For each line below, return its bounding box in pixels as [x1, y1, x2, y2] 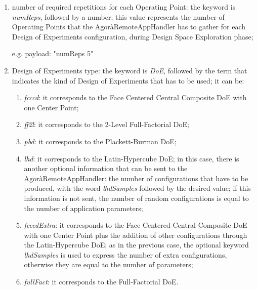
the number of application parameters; [24, 202, 143, 213]
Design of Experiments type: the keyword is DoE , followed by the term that [12, 65, 247, 75]
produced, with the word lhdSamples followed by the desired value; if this [24, 183, 251, 193]
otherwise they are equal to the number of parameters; [24, 259, 193, 270]
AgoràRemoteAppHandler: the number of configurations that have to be [24, 173, 248, 183]
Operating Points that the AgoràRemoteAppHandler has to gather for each [12, 21, 245, 32]
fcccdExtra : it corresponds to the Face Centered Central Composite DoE [24, 220, 247, 230]
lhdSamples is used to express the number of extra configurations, [24, 249, 227, 260]
